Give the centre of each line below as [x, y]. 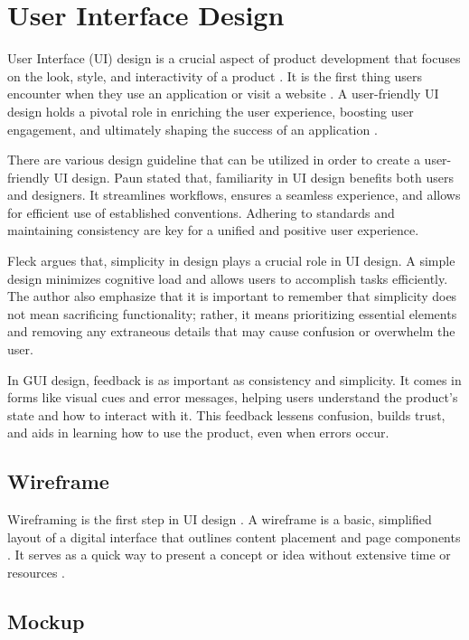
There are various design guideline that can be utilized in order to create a [214, 160]
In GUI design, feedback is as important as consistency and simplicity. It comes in [234, 379]
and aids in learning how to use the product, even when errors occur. [198, 433]
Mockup [46, 621]
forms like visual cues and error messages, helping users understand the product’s [233, 397]
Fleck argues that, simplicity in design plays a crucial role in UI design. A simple [231, 261]
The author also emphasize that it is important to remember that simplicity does [232, 296]
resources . [37, 572]
